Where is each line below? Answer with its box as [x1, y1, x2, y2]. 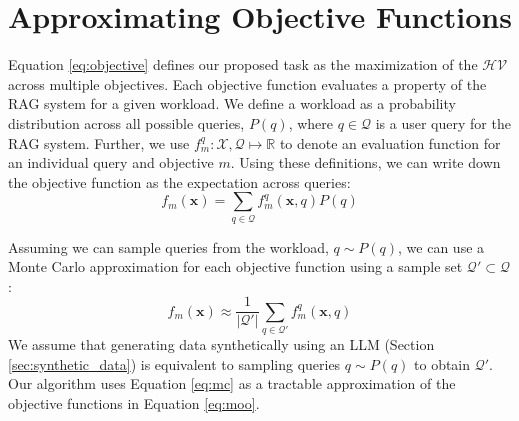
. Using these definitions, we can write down [230, 152, 501, 173]
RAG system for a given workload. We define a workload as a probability [8, 93, 456, 114]
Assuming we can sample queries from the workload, [8, 236, 329, 257]
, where [288, 112, 334, 133]
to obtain [414, 353, 471, 374]
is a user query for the [375, 112, 511, 133]
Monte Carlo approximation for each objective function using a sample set [8, 256, 463, 277]
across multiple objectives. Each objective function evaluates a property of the [8, 73, 487, 94]
